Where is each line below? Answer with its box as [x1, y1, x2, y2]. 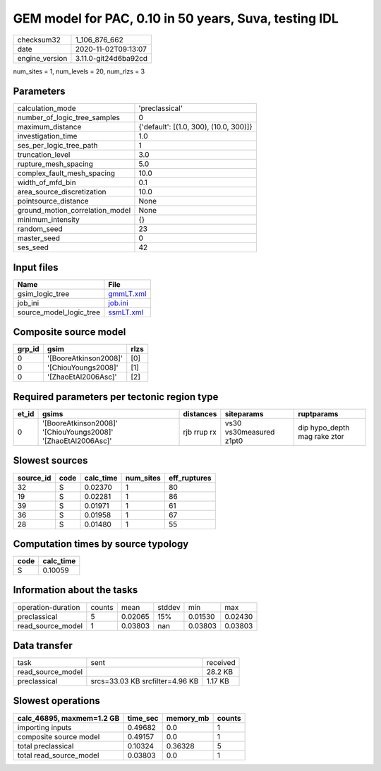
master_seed [17, 233, 60, 243]
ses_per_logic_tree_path [17, 141, 98, 151]
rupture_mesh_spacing [17, 159, 93, 169]
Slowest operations [13, 695, 100, 707]
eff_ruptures [168, 473, 212, 483]
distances [183, 409, 217, 418]
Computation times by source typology [13, 538, 189, 550]
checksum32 [17, 35, 61, 45]
